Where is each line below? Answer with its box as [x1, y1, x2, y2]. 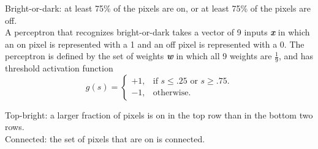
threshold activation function [5, 62, 113, 74]
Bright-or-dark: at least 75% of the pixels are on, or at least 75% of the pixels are [5, 2, 311, 14]
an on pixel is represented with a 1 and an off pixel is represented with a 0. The [5, 37, 305, 50]
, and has [279, 49, 314, 62]
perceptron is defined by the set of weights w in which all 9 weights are [5, 49, 272, 62]
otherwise [153, 89, 189, 98]
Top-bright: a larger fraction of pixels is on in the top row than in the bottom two [5, 108, 313, 121]
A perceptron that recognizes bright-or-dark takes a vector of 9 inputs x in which [5, 26, 310, 38]
